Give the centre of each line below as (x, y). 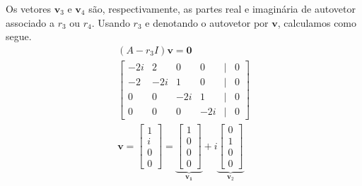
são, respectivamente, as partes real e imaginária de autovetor (222, 8)
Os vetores (28, 8)
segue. (19, 36)
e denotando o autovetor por (207, 22)
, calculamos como (317, 22)
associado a (30, 22)
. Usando (111, 22)
